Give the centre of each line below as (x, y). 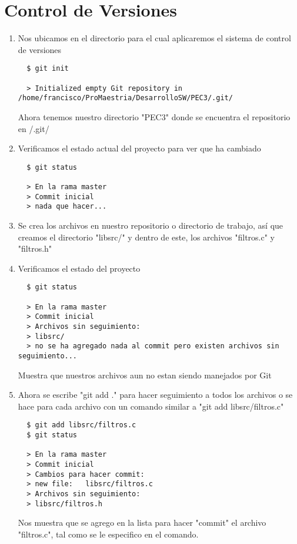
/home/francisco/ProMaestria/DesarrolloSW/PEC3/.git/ (125, 98)
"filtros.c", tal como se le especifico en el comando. (108, 534)
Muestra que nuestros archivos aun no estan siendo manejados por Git (145, 375)
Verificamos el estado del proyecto (79, 268)
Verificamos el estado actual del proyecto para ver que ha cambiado (139, 148)
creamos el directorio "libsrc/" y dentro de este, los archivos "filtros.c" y (146, 237)
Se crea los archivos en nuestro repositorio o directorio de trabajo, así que (151, 225)
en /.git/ (34, 128)
